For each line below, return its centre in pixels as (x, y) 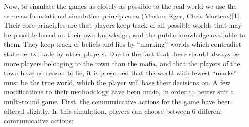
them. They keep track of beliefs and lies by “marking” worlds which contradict (123, 44)
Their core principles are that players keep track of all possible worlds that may (123, 25)
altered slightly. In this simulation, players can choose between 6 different (113, 111)
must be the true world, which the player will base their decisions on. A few (117, 82)
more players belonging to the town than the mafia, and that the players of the (122, 63)
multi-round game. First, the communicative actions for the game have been (118, 101)
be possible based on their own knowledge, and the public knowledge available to (125, 34)
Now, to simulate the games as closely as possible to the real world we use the (120, 6)
